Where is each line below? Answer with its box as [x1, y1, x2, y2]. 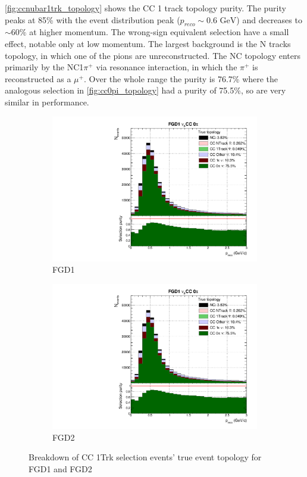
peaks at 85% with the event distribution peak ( [5, 13, 180, 26]
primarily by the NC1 [5, 61, 84, 73]
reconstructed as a [5, 72, 71, 85]
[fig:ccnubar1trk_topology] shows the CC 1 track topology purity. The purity [5, 2, 286, 14]
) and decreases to [236, 13, 302, 26]
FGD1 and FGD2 [29, 462, 92, 475]
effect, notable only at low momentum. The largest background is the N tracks [5, 37, 291, 49]
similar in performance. [5, 95, 89, 108]
